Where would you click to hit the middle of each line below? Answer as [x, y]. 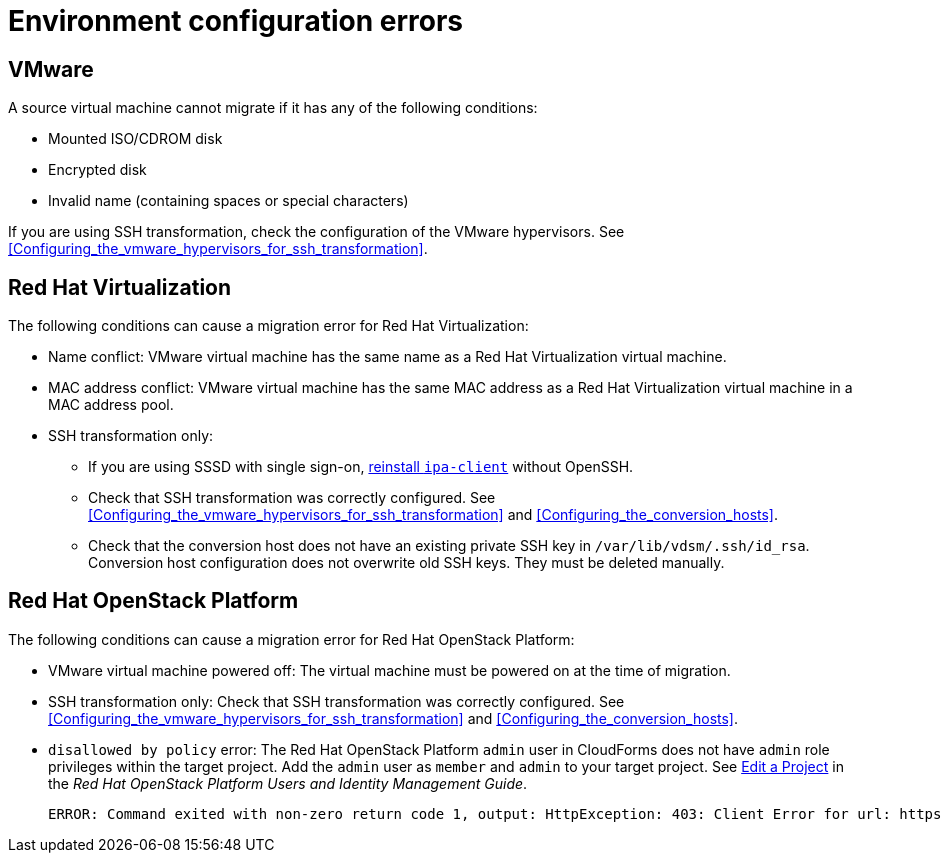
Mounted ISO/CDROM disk [135, 139]
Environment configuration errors [235, 21]
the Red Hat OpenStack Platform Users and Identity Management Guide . [288, 783]
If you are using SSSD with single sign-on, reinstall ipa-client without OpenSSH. [361, 467]
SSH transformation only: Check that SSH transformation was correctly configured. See [336, 701]
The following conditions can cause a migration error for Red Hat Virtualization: [268, 326]
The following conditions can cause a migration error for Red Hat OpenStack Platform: [291, 639]
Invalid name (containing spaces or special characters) [228, 201]
